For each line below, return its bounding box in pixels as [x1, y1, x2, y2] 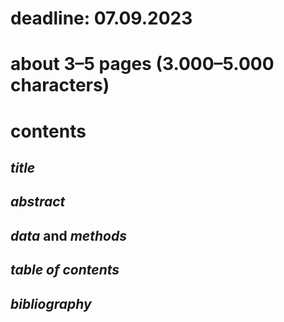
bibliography [10, 295, 92, 312]
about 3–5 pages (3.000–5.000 [10, 53, 275, 76]
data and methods [10, 227, 127, 244]
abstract [10, 193, 66, 211]
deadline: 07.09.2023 [10, 7, 193, 30]
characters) [10, 74, 110, 97]
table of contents [10, 262, 120, 279]
